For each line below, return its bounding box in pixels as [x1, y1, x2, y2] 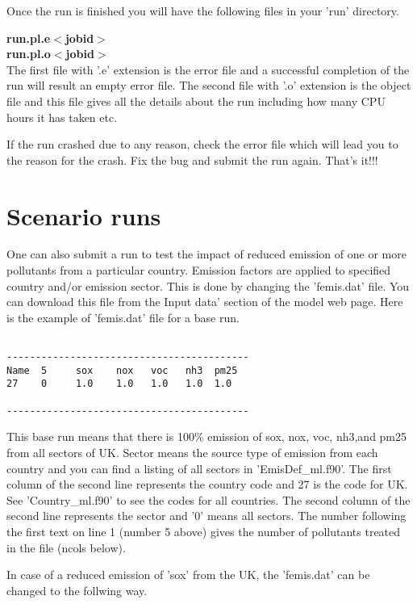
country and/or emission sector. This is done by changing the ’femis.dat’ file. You [6, 277, 410, 294]
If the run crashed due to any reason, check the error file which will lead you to [6, 136, 398, 153]
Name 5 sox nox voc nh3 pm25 [6, 364, 238, 376]
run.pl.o [6, 45, 51, 62]
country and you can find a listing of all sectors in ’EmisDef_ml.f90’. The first [6, 459, 392, 476]
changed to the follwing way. [6, 581, 148, 598]
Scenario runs [6, 199, 161, 232]
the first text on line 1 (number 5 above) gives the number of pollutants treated [6, 522, 401, 539]
